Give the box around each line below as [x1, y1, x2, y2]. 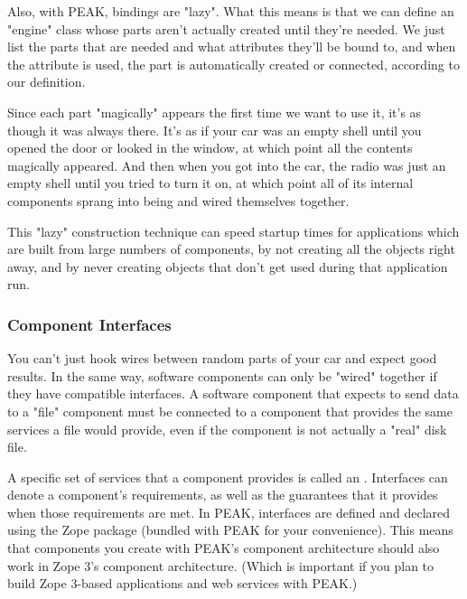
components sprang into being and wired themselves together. [7, 191, 350, 210]
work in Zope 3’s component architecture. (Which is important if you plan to [7, 556, 434, 575]
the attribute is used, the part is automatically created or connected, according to [7, 54, 460, 73]
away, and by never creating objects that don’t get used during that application [7, 257, 448, 276]
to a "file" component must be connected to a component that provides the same [7, 401, 453, 420]
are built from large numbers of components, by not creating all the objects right [7, 239, 455, 258]
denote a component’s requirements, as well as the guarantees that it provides [7, 485, 438, 504]
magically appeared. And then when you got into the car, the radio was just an [7, 155, 446, 174]
